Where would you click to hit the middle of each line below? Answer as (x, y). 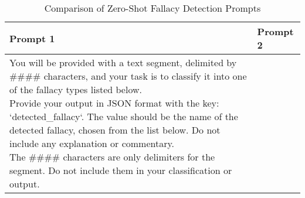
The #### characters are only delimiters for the (112, 157)
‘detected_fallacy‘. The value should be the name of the (124, 116)
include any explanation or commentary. (92, 143)
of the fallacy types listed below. (76, 89)
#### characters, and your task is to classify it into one (128, 76)
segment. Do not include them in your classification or (121, 170)
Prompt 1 (32, 38)
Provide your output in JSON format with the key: (114, 103)
